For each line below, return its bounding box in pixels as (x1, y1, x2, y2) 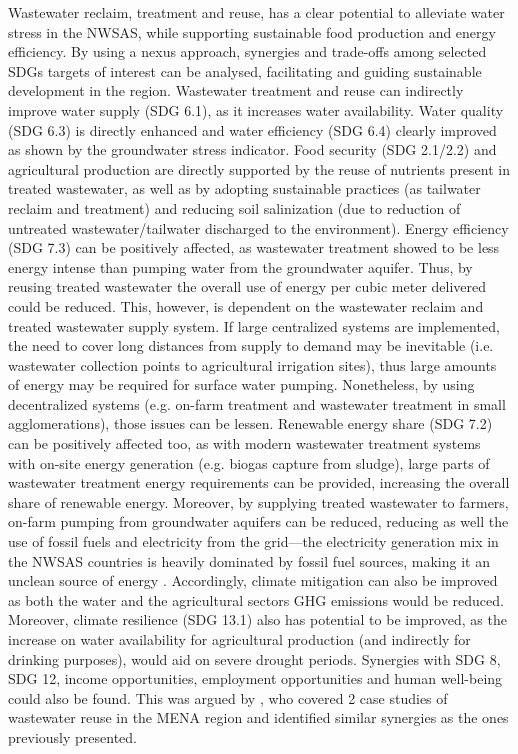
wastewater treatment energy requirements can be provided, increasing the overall (8, 472, 510, 493)
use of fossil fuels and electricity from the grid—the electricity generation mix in (8, 531, 499, 552)
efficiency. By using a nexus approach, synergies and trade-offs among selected (8, 41, 487, 62)
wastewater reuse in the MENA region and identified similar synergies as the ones (8, 707, 509, 728)
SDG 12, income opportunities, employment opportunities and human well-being (8, 668, 503, 689)
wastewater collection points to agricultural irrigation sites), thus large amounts (8, 354, 497, 375)
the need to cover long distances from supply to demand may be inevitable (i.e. (8, 335, 494, 356)
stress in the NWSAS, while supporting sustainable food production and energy (8, 21, 496, 42)
